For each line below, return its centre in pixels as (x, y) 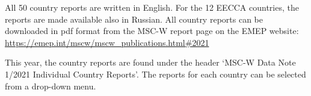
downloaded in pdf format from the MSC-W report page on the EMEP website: (152, 31)
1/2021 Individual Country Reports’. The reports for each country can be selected (155, 74)
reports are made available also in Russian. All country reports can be (134, 19)
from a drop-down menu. (51, 86)
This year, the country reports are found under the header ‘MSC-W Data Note (150, 62)
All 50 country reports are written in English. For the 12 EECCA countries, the (152, 7)
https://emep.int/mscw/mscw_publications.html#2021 (107, 42)
